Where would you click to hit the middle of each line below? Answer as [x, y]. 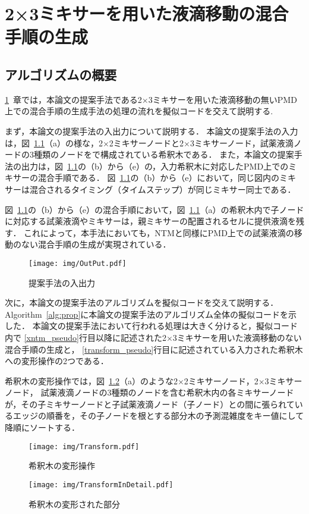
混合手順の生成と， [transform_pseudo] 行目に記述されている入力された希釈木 [154, 349]
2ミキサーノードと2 [146, 142]
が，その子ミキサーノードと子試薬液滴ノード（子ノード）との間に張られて [150, 404]
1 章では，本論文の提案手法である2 [73, 99]
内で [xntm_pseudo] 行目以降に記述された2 [86, 337]
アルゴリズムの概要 [61, 74]
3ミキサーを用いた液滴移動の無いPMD [223, 99]
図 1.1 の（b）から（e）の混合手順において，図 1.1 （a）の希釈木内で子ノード [154, 209]
